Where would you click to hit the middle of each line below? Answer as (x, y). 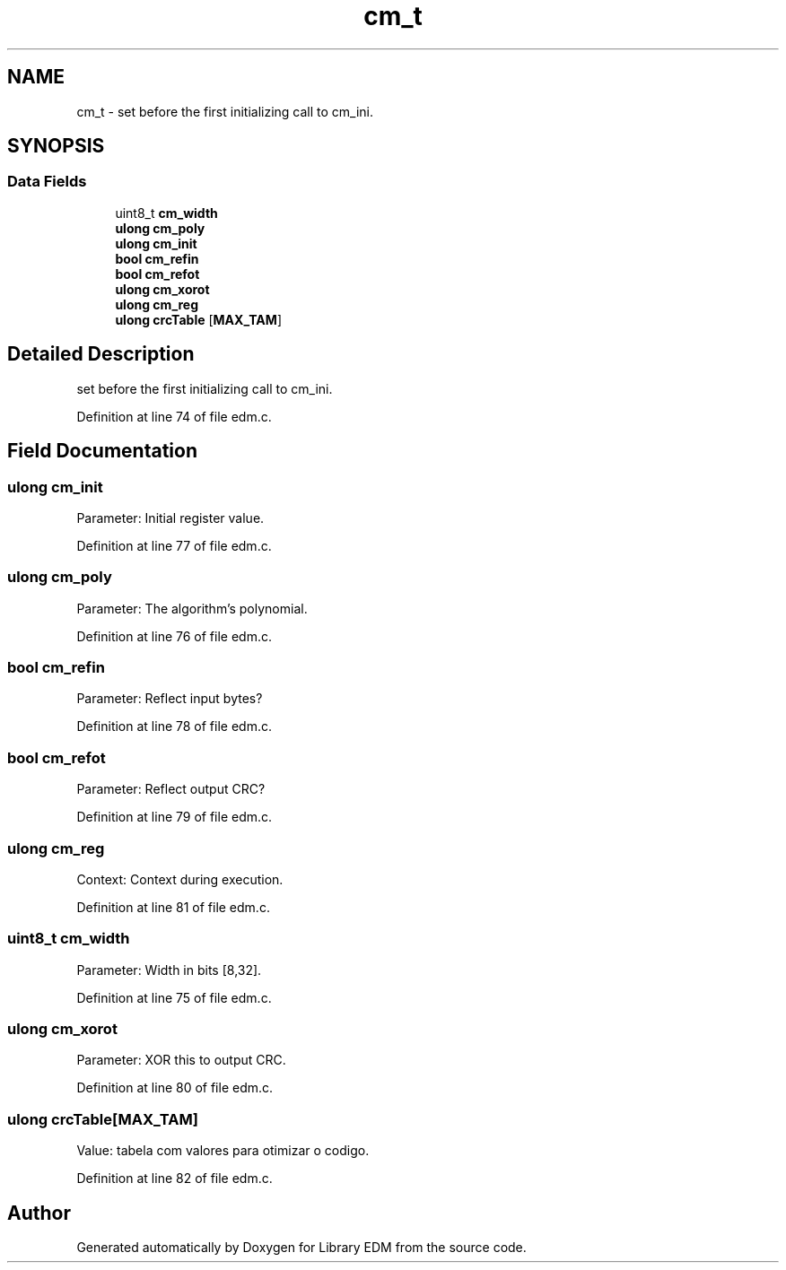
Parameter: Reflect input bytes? (170, 699)
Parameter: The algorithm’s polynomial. (192, 608)
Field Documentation (102, 451)
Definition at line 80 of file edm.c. (175, 1088)
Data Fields (47, 182)
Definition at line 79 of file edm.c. (175, 817)
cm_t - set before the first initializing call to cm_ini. (225, 111)
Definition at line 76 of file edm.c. (174, 636)
